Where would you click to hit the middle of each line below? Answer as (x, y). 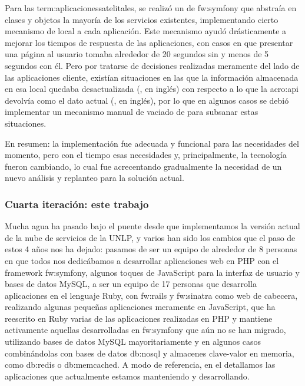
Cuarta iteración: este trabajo (77, 204)
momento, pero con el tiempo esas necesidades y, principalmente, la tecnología (146, 155)
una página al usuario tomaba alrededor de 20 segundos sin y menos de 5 (137, 54)
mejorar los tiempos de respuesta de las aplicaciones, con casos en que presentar (149, 42)
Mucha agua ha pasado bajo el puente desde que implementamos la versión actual (152, 226)
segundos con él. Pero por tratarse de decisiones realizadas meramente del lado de (152, 65)
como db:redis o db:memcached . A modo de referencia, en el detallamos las (140, 364)
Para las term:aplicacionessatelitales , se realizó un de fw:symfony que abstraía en (151, 8)
